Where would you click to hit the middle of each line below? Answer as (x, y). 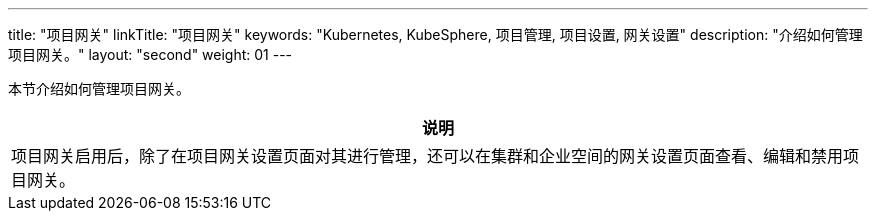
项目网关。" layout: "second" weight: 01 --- (150, 54)
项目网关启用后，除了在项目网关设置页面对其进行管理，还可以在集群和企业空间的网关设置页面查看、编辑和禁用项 (435, 156)
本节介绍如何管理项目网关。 (99, 88)
